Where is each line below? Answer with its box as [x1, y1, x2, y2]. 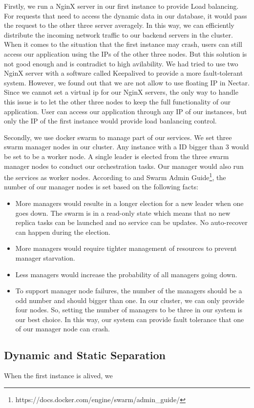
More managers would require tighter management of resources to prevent [15, 243, 237, 253]
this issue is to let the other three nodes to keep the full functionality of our [4, 96, 231, 106]
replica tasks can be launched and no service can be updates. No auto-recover [15, 217, 248, 227]
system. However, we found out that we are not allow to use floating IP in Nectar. [4, 77, 250, 87]
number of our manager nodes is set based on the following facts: [4, 182, 198, 192]
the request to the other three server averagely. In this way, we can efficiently [4, 20, 234, 30]
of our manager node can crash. [15, 324, 110, 334]
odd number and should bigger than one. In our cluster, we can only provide [15, 295, 245, 305]
